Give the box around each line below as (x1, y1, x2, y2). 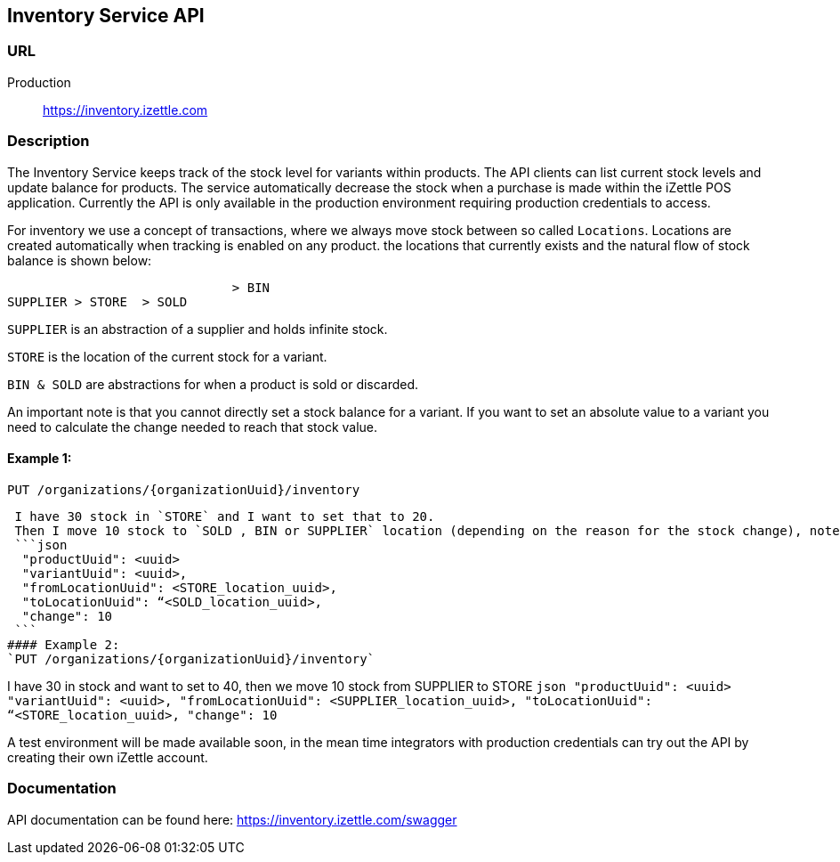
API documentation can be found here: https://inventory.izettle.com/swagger (7, 811, 457, 827)
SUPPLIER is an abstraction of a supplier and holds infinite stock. (7, 321, 388, 337)
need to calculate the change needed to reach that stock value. (7, 419, 378, 435)
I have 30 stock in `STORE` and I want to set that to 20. (14, 508, 435, 524)
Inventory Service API (7, 4, 205, 27)
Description (7, 132, 90, 150)
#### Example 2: (7, 637, 120, 652)
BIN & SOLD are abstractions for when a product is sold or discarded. (7, 376, 419, 392)
